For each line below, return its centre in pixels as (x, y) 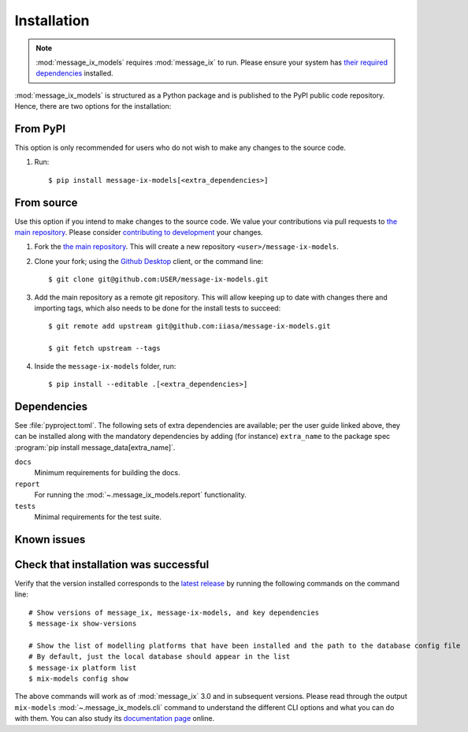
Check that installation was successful (112, 565)
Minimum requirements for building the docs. (107, 473)
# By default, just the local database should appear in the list (160, 657)
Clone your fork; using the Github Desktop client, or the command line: (149, 261)
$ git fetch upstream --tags (104, 348)
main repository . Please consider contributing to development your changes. (139, 232)
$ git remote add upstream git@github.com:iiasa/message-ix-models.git (189, 326)
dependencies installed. (74, 73)
